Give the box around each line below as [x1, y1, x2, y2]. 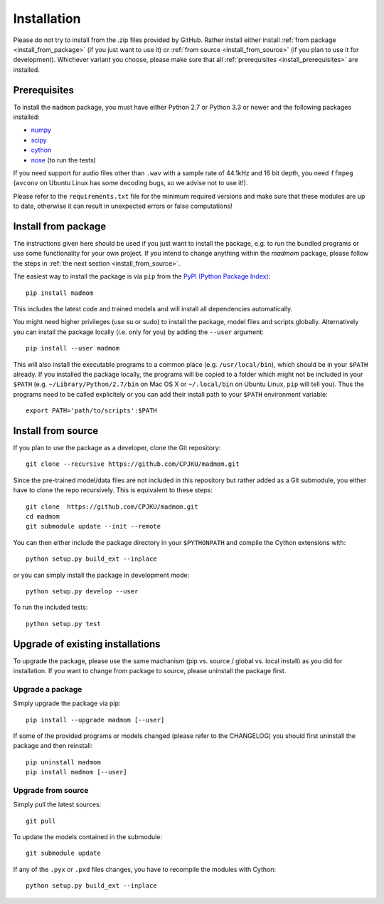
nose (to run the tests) [31, 155, 96, 164]
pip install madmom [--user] [26, 768, 127, 776]
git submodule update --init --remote [26, 522, 161, 531]
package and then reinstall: [13, 742, 93, 750]
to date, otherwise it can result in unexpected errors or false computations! [13, 202, 233, 210]
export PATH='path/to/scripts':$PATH [26, 407, 158, 415]
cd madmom [26, 512, 60, 520]
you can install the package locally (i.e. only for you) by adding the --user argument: [13, 328, 265, 336]
